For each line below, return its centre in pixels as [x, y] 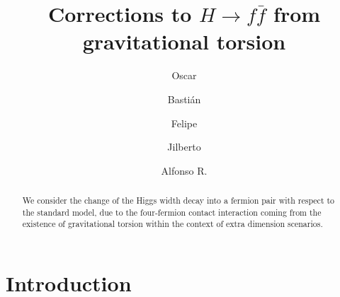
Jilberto [184, 147]
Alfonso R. [184, 170]
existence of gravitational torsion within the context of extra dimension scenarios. [172, 224]
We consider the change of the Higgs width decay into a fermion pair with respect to [178, 200]
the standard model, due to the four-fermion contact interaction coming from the [172, 212]
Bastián [184, 99]
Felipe [184, 123]
